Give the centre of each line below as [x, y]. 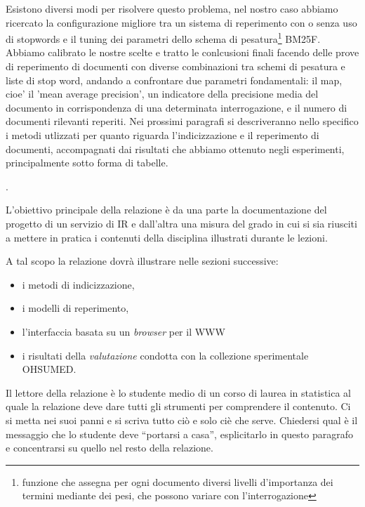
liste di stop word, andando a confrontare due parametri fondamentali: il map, [174, 80]
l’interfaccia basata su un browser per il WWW [124, 331]
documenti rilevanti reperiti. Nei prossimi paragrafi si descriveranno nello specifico [182, 121]
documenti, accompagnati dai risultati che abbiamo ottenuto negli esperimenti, [175, 149]
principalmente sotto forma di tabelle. [87, 163]
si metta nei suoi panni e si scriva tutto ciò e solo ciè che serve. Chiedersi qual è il [182, 420]
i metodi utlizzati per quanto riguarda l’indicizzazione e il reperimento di [162, 135]
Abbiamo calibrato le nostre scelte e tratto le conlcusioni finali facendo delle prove [182, 52]
